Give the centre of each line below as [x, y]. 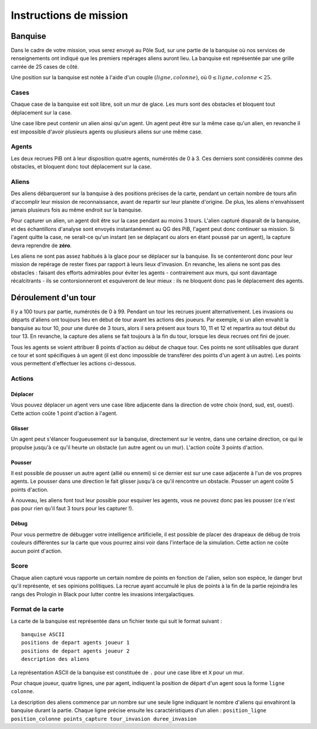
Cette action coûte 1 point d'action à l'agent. [64, 413]
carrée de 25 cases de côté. [45, 66]
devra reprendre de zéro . [41, 245]
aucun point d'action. [37, 551]
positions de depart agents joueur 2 [76, 651]
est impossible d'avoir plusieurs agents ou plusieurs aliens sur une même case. [107, 132]
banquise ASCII [43, 635]
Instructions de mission [70, 15]
